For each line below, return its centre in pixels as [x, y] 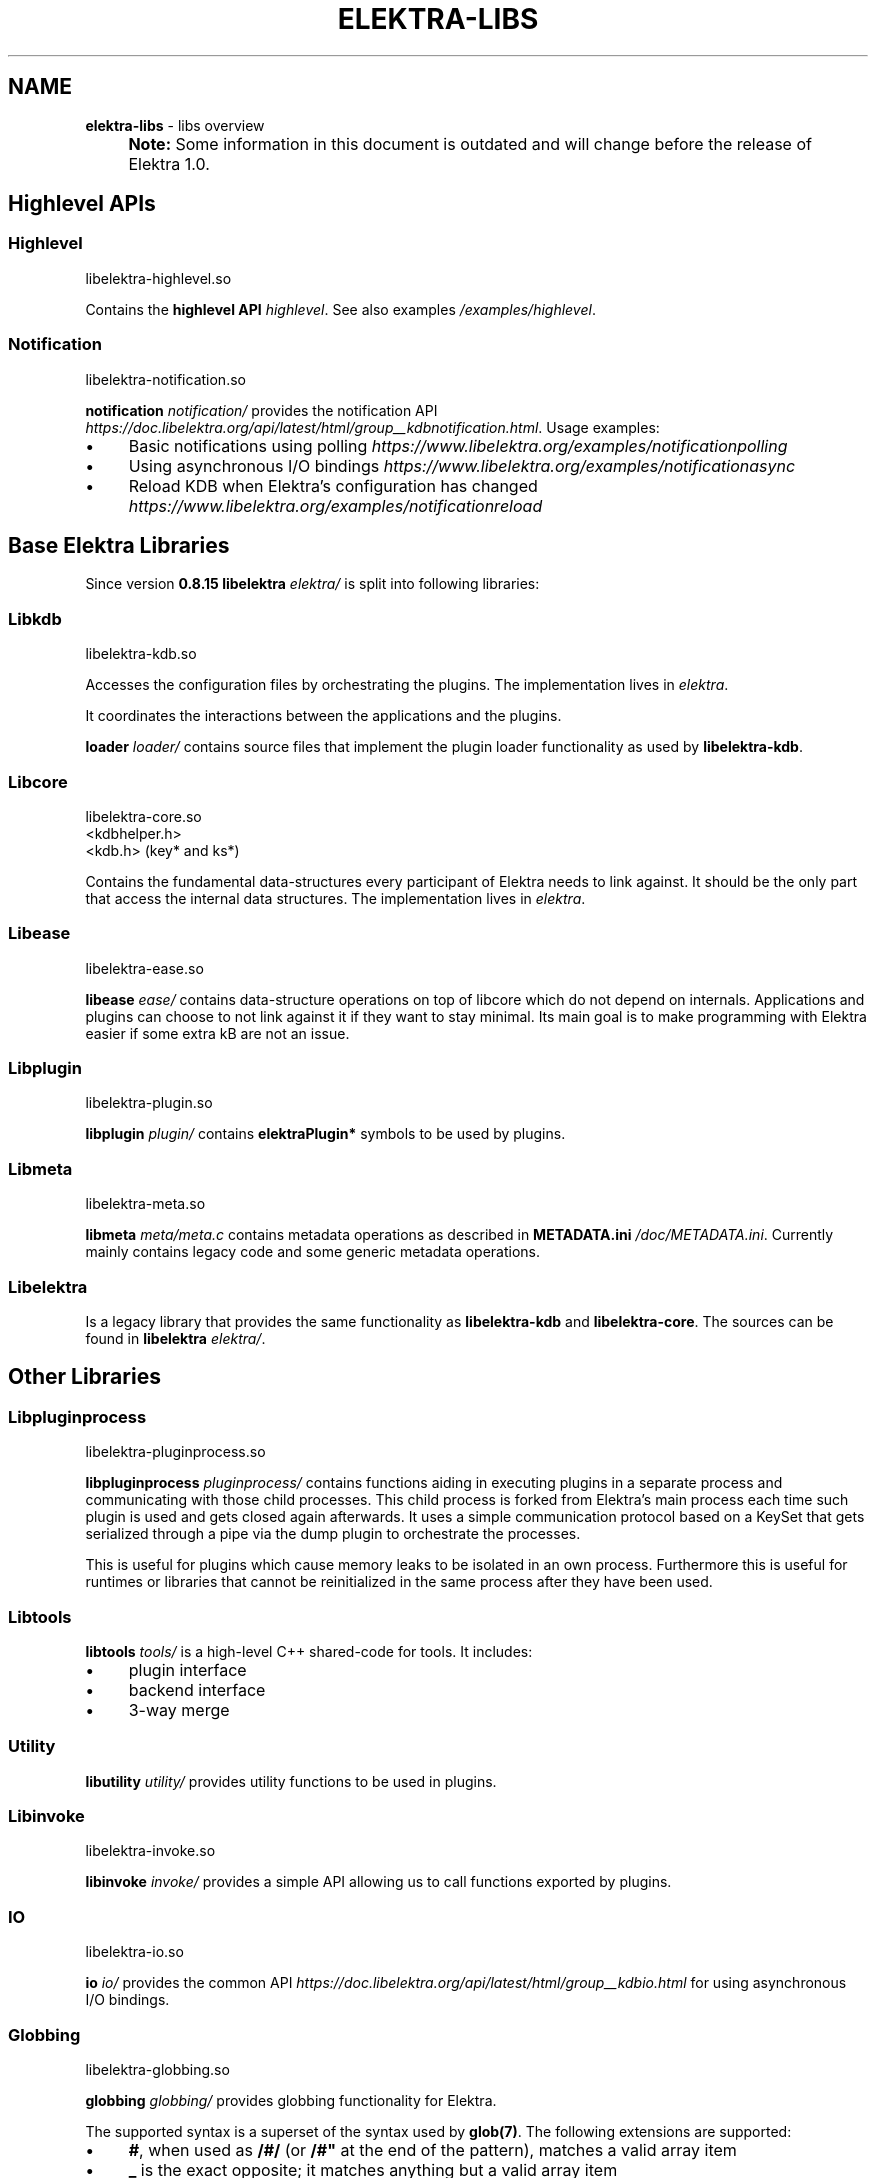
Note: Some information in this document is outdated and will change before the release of [470, 143]
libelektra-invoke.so [150, 1851]
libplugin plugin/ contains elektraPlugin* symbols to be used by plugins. [325, 1134]
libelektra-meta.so [145, 1204]
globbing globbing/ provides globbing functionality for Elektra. [291, 2100]
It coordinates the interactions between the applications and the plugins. [323, 716]
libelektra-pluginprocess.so [175, 1452]
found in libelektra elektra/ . [175, 1338]
